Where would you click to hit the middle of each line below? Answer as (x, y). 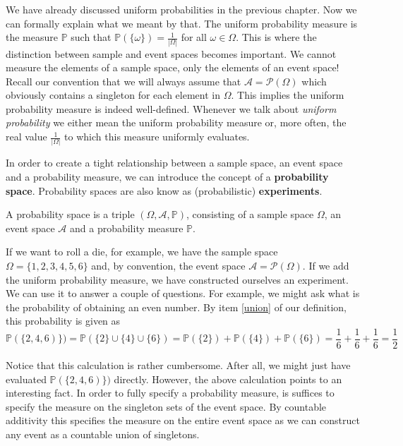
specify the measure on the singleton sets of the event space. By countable (166, 406)
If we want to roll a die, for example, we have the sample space (142, 252)
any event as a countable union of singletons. (103, 434)
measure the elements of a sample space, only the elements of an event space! (173, 67)
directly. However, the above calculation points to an (228, 379)
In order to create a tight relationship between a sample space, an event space (174, 163)
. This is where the (276, 37)
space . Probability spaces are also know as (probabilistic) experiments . (164, 190)
